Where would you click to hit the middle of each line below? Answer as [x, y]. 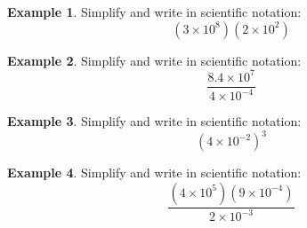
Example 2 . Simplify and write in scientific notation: [154, 60]
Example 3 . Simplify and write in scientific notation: [154, 121]
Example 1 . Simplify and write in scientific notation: [154, 12]
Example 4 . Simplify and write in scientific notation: [154, 173]
